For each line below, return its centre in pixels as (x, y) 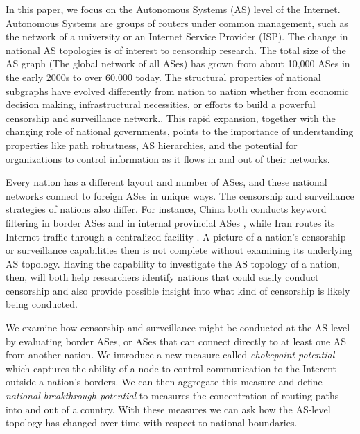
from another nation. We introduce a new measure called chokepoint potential (170, 355)
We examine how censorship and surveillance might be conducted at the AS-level (178, 328)
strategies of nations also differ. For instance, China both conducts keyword (166, 209)
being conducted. (42, 304)
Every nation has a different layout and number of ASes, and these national (166, 182)
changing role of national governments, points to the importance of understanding (180, 131)
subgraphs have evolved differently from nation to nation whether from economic (178, 90)
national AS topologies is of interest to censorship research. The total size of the (176, 50)
